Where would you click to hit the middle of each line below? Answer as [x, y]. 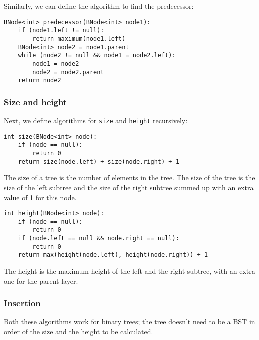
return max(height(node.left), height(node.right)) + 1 [113, 255]
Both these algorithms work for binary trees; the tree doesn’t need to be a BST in [129, 322]
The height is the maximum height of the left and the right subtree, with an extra [129, 271]
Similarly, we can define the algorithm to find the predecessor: [99, 6]
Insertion [22, 303]
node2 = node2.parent [68, 72]
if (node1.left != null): [61, 31]
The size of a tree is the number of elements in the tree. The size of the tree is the [129, 178]
